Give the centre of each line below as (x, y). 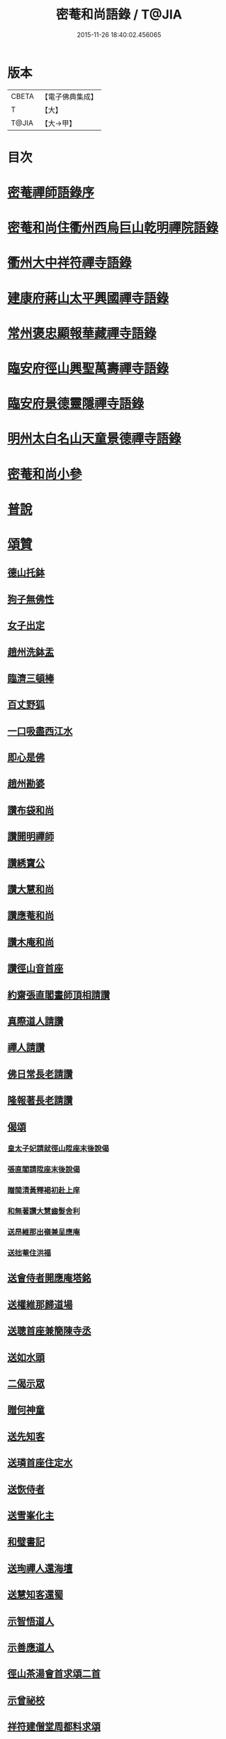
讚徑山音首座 (35, 968)
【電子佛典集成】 (69, 97)
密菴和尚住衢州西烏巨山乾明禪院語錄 (113, 228)
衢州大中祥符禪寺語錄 (70, 263)
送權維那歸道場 (40, 1304)
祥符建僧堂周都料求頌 (54, 1727)
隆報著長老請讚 (40, 1100)
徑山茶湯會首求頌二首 (54, 1674)
